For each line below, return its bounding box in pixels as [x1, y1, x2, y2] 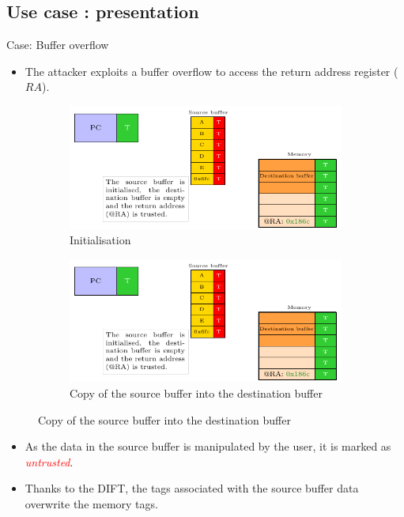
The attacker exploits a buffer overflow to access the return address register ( [25, 62, 398, 79]
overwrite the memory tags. [25, 496, 158, 512]
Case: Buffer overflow [6, 36, 109, 53]
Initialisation [70, 232, 131, 248]
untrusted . [25, 453, 74, 470]
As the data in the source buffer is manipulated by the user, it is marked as [25, 438, 391, 455]
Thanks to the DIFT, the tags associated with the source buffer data [25, 480, 359, 496]
